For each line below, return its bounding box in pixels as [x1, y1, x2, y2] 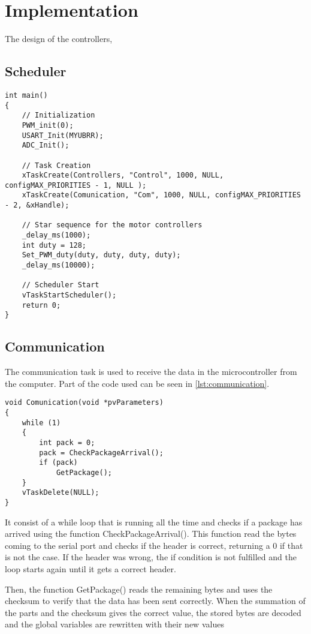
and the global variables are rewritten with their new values [5, 618, 224, 630]
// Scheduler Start [22, 281, 99, 290]
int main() [5, 91, 48, 100]
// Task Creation [22, 161, 91, 170]
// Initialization [22, 111, 95, 120]
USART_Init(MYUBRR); [22, 131, 104, 140]
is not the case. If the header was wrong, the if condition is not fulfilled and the [5, 551, 297, 563]
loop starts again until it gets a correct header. [5, 563, 176, 575]
